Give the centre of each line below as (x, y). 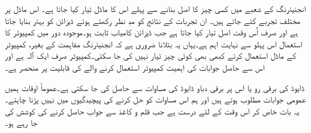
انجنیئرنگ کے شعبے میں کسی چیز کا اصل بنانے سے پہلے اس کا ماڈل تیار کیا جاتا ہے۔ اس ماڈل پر (155, 8)
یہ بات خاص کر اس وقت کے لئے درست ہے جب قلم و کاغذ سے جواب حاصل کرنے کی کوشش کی (152, 111)
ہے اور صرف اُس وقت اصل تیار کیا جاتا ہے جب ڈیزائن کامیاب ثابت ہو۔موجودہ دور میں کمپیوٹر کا (152, 32)
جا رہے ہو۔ (21, 123)
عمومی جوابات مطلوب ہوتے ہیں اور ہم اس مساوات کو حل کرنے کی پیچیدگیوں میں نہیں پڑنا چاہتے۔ (155, 99)
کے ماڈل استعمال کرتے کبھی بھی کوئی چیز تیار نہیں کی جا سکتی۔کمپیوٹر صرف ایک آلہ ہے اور (150, 55)
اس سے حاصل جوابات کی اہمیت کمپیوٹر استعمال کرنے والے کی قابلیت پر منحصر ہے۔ (135, 67)
